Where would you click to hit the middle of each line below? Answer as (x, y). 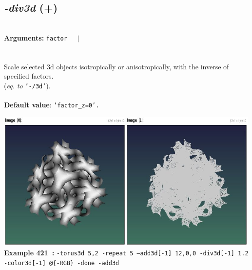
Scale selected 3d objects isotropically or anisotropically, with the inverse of (116, 66)
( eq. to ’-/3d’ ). (27, 85)
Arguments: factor (36, 37)
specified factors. (29, 76)
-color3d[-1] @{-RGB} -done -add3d (62, 263)
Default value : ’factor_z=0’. (52, 105)
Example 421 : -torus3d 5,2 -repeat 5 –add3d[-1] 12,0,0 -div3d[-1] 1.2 (126, 252)
